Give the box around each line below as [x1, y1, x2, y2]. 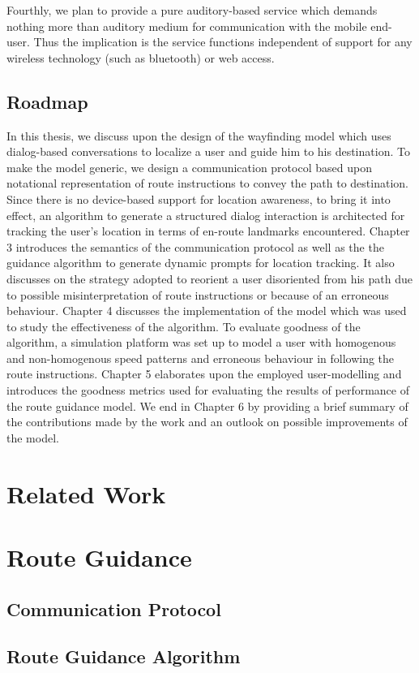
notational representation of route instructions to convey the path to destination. [6, 175, 408, 192]
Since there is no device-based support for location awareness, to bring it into [6, 190, 391, 207]
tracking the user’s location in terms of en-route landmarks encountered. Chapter [6, 222, 410, 239]
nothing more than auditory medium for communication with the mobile [6, 17, 367, 34]
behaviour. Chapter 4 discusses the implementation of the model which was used [6, 302, 407, 319]
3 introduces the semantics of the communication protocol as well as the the [6, 238, 384, 255]
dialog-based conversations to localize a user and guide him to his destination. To [6, 143, 410, 160]
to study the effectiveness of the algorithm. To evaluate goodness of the [6, 317, 361, 334]
